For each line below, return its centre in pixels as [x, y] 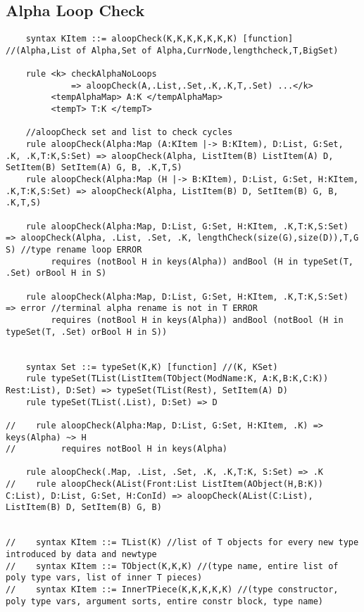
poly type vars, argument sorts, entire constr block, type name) [165, 601]
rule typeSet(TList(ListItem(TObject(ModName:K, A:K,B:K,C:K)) [177, 379]
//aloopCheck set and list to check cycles [129, 133]
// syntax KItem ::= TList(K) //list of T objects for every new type [182, 543]
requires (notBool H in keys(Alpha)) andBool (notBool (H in [197, 320]
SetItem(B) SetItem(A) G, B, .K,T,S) [94, 168]
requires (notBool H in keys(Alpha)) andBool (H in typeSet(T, [202, 261]
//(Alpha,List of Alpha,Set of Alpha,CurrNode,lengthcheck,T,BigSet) [172, 50]
